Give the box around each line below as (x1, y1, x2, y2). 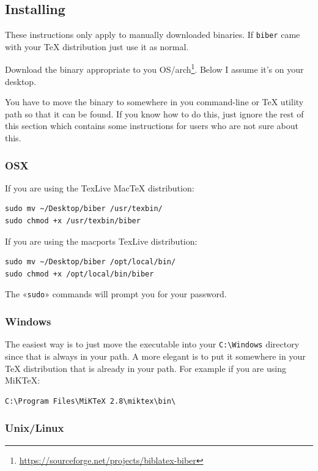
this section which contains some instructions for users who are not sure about (5, 119, 298, 132)
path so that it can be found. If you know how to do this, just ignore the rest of (5, 107, 304, 120)
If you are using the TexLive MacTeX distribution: (5, 181, 194, 194)
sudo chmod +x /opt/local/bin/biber (5, 269, 154, 278)
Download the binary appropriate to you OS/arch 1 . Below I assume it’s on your (5, 61, 304, 76)
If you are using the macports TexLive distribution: (5, 234, 198, 247)
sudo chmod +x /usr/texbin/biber (5, 217, 141, 226)
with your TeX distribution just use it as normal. (5, 40, 189, 53)
